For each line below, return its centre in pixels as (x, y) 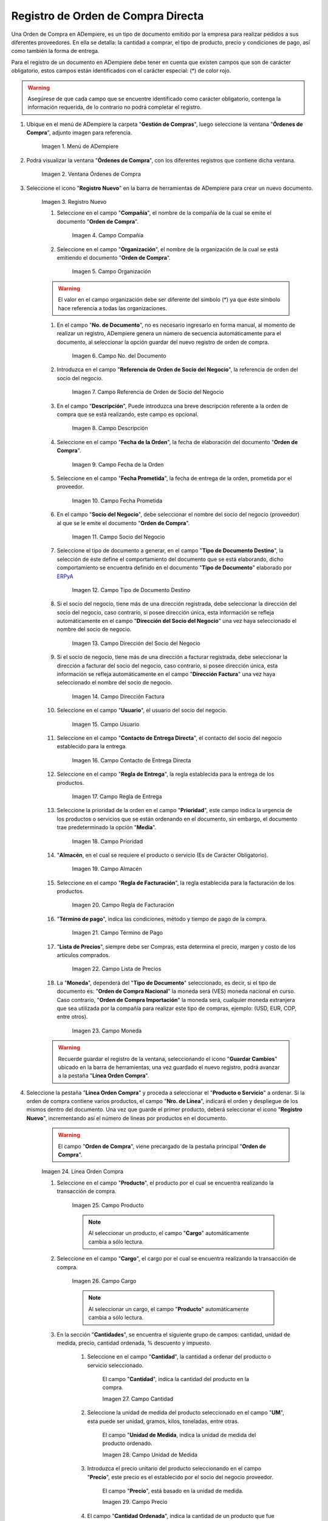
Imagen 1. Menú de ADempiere (80, 147)
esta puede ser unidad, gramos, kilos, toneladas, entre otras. (163, 1421)
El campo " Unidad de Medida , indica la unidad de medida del (179, 1435)
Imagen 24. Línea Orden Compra (83, 1172)
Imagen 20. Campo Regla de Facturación (123, 905)
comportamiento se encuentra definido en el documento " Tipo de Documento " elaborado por (174, 568)
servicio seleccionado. (115, 1365)
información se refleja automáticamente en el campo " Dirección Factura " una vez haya (166, 674)
